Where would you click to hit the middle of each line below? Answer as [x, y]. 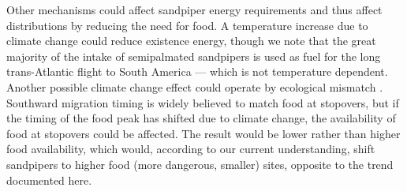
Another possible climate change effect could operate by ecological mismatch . [195, 86]
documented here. [49, 180]
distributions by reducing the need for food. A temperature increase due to [187, 25]
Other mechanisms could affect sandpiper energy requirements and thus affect [194, 9]
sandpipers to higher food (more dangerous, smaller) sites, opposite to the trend [200, 164]
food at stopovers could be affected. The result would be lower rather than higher [203, 133]
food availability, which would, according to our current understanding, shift [191, 149]
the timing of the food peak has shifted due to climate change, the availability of [201, 118]
